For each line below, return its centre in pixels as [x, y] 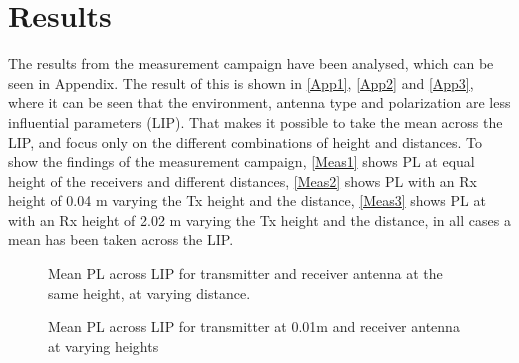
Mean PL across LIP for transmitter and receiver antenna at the [245, 273]
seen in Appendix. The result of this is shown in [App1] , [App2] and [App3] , [241, 82]
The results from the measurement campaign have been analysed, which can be [251, 63]
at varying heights [103, 345]
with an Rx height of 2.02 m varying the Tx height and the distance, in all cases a [259, 219]
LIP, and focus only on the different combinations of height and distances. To [245, 141]
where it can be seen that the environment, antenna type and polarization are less [259, 102]
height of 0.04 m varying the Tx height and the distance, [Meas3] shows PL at [247, 200]
